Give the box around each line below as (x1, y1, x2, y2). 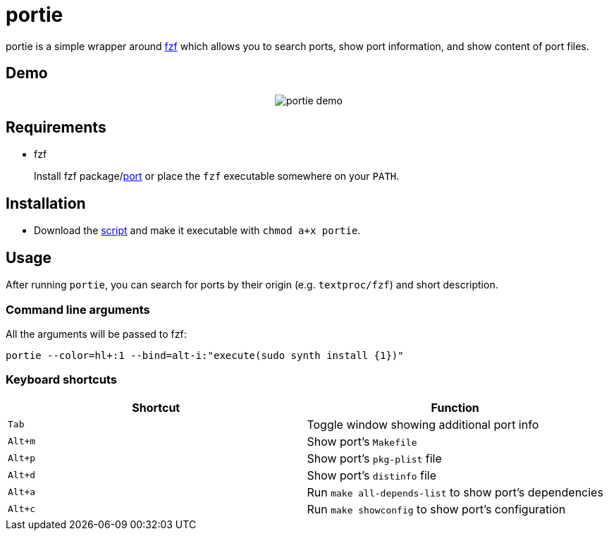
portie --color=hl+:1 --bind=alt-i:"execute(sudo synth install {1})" (6, 349, 404, 361)
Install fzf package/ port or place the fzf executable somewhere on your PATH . (34, 170, 400, 183)
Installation (6, 194, 86, 212)
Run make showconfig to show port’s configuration (307, 501, 566, 516)
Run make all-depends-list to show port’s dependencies (307, 485, 603, 499)
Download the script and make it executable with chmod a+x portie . (34, 224, 361, 237)
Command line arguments (6, 302, 150, 317)
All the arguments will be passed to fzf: (6, 327, 187, 340)
